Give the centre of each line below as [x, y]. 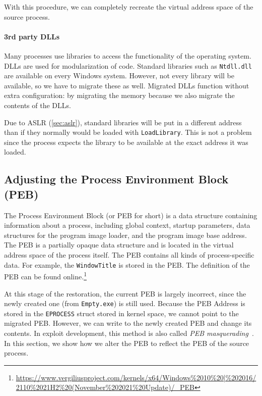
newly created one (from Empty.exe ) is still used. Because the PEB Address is [125, 303]
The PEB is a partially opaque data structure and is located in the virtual [119, 245]
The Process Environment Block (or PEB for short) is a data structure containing [131, 215]
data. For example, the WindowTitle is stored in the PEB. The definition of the [127, 264]
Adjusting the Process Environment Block [116, 179]
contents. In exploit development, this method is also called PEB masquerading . [129, 333]
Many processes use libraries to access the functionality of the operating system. [128, 55]
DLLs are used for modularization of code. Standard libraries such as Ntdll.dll [128, 65]
